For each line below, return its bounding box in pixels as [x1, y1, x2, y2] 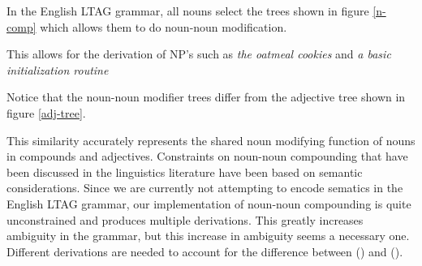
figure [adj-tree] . [6, 104, 86, 121]
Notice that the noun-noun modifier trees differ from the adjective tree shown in [6, 88, 406, 105]
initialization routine [6, 61, 109, 78]
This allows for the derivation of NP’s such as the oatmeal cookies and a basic [6, 45, 391, 62]
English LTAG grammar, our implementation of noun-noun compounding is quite [6, 195, 411, 212]
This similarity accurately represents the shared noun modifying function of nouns [6, 131, 416, 148]
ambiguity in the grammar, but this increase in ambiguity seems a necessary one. [6, 227, 410, 244]
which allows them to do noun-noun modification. [40, 18, 287, 35]
